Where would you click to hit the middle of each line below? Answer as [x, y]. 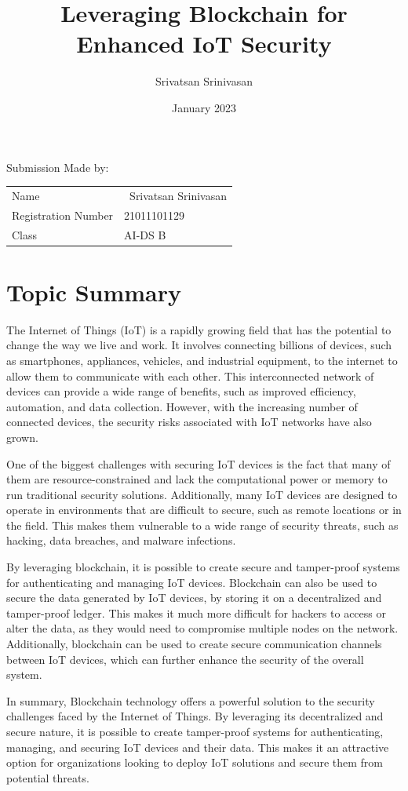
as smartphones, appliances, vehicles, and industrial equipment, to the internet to [202, 360]
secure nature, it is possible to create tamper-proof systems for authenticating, [195, 731]
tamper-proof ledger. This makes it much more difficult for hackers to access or [196, 612]
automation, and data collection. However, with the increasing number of [182, 406]
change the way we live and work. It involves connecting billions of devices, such [199, 345]
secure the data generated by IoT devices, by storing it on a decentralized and [194, 598]
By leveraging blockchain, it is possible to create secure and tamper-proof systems [203, 567]
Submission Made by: [58, 167]
